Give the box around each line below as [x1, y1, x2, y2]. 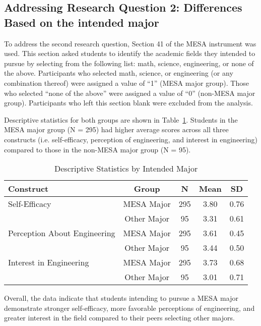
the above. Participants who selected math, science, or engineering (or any [4, 68, 233, 78]
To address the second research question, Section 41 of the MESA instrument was [4, 38, 256, 48]
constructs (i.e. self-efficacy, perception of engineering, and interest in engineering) [4, 134, 257, 144]
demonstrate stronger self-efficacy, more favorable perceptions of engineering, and [4, 302, 255, 313]
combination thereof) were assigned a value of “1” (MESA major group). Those [4, 77, 249, 88]
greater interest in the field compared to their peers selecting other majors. [4, 312, 235, 323]
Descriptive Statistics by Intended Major [54, 162, 198, 175]
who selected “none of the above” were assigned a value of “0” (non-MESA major [4, 87, 255, 98]
